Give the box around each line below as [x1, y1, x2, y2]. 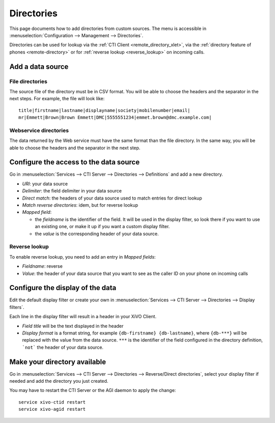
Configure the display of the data [9, 284, 117, 292]
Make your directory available [9, 357, 106, 366]
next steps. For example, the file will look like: [9, 96, 105, 102]
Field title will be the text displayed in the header [22, 323, 124, 329]
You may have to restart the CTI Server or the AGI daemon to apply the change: [9, 387, 176, 393]
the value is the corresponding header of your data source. [35, 231, 159, 237]
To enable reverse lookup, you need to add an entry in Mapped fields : [9, 253, 156, 260]
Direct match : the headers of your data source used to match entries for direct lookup [22, 195, 202, 201]
